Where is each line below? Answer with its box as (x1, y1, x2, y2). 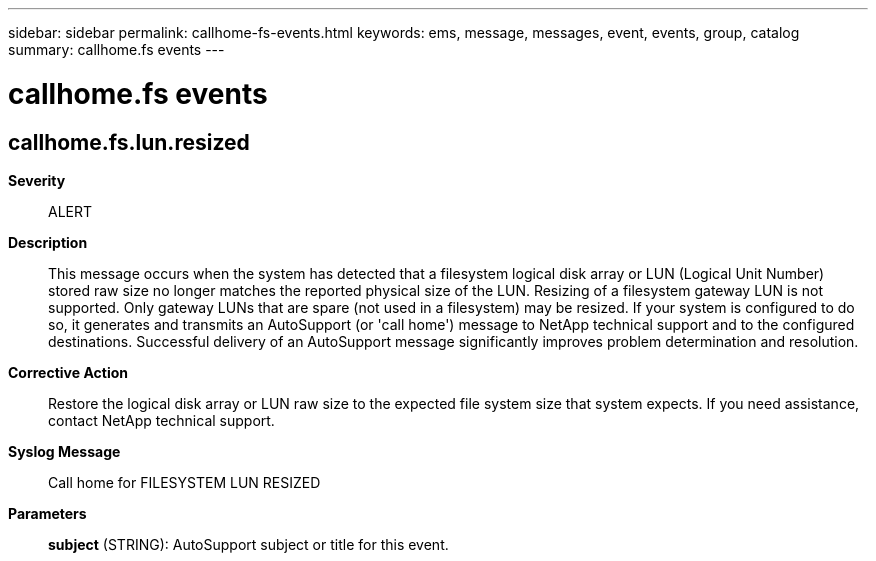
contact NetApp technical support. (48, 411, 275, 429)
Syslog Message (8, 442, 121, 460)
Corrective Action (8, 363, 128, 381)
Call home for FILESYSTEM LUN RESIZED (48, 473, 321, 491)
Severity (8, 171, 66, 189)
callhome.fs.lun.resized (8, 129, 250, 155)
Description (8, 233, 88, 251)
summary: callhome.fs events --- (8, 41, 225, 58)
